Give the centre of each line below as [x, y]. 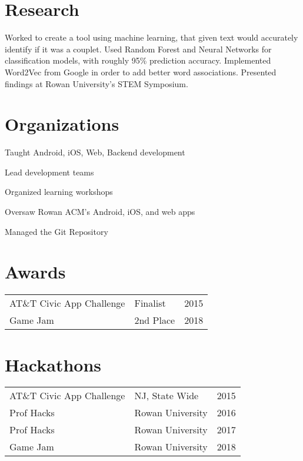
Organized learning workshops [59, 192]
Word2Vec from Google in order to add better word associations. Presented [141, 72]
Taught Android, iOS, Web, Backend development [95, 152]
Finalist [150, 303]
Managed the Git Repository [56, 231]
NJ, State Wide [167, 396]
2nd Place [155, 320]
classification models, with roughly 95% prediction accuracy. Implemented [138, 60]
